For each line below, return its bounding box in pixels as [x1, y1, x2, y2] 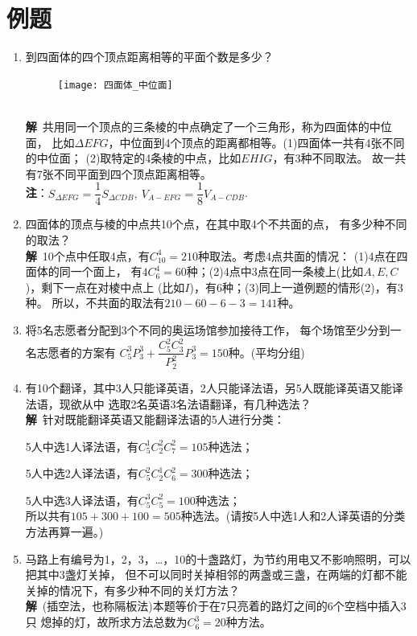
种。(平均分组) [228, 343, 305, 360]
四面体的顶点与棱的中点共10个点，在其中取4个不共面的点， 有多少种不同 [25, 215, 407, 232]
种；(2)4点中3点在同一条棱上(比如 [186, 263, 364, 280]
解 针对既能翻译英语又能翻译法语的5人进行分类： [25, 411, 285, 428]
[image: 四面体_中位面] [57, 79, 173, 91]
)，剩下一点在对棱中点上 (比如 [25, 278, 185, 295]
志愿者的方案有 [36, 343, 116, 360]
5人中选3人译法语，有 [25, 491, 138, 508]
